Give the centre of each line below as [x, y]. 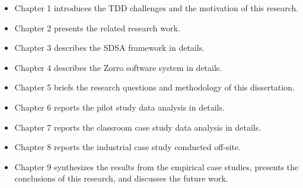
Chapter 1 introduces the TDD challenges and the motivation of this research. [157, 8]
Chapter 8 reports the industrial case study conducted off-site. [128, 147]
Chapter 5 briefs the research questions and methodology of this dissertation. [154, 87]
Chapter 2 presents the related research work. [97, 27]
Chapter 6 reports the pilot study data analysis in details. [119, 107]
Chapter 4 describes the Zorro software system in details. [118, 67]
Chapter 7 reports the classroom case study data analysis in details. [138, 127]
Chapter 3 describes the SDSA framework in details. [110, 48]
